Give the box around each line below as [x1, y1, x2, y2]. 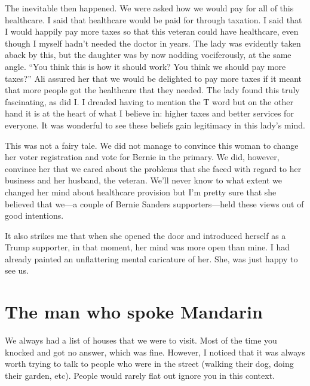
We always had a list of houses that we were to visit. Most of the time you [5, 334, 277, 347]
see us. [5, 264, 29, 277]
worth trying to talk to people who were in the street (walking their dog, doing [5, 357, 294, 370]
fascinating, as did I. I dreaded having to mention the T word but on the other [5, 95, 293, 108]
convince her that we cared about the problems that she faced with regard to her [5, 162, 302, 174]
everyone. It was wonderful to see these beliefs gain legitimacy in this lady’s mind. [5, 118, 305, 131]
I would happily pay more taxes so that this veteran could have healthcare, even [5, 25, 299, 38]
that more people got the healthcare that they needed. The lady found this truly [5, 84, 300, 96]
